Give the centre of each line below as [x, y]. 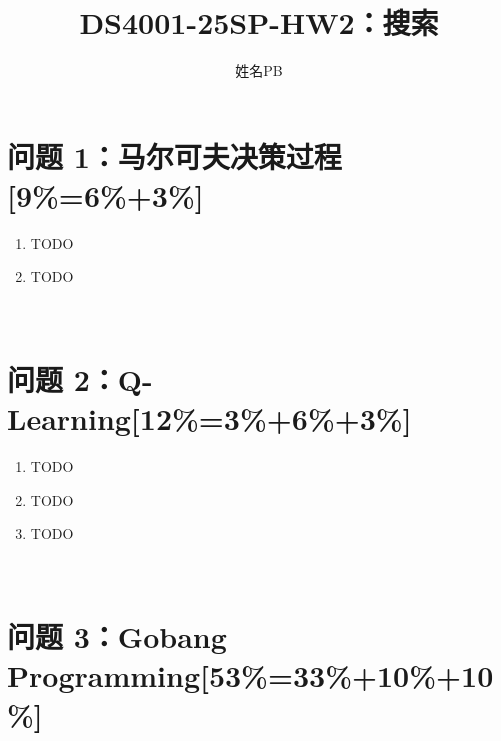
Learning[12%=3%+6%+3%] [209, 418]
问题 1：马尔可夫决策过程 [174, 155]
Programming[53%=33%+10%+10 [250, 674]
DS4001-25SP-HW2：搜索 [259, 22]
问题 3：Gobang [117, 635]
